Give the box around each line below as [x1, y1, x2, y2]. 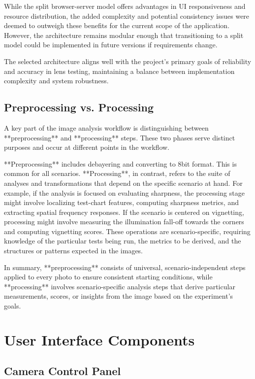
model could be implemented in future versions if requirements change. [4, 39, 218, 50]
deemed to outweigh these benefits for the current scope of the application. [4, 20, 230, 31]
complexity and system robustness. [4, 75, 109, 86]
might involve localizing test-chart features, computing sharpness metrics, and [4, 197, 239, 207]
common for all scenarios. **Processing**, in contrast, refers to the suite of [4, 168, 230, 178]
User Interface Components [4, 329, 195, 349]
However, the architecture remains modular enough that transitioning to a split [4, 30, 244, 40]
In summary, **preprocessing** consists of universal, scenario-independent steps [4, 262, 246, 272]
